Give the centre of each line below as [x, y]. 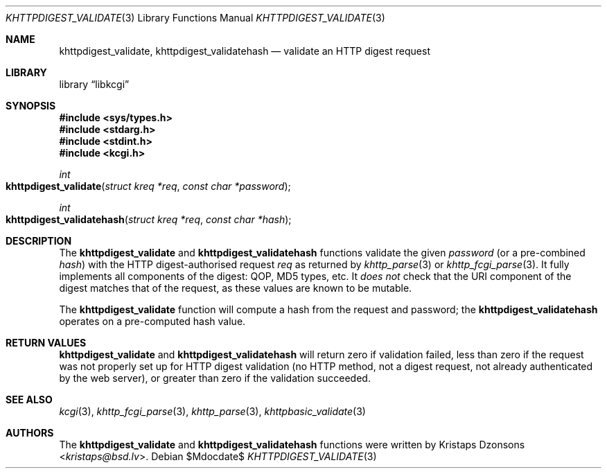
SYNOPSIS [31, 106]
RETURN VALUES [46, 343]
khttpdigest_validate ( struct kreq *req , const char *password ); [148, 186]
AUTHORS [30, 433]
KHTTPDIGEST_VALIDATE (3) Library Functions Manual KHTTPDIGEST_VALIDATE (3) [195, 18]
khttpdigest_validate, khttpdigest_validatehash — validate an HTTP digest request [245, 51]
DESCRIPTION [39, 241]
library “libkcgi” [94, 84]
